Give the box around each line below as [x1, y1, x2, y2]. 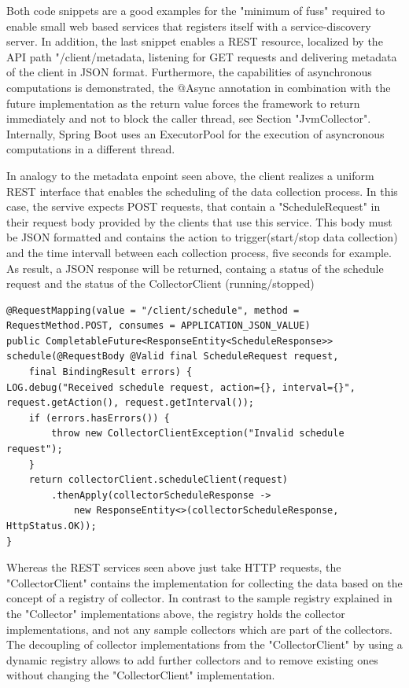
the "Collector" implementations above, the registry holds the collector [6, 605, 345, 621]
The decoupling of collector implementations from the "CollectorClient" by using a [6, 636, 403, 653]
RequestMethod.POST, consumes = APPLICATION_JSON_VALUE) [6, 320, 311, 332]
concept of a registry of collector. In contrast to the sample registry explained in [6, 590, 392, 606]
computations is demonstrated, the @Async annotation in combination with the [6, 79, 391, 95]
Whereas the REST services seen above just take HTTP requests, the [6, 559, 341, 576]
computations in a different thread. [6, 141, 175, 157]
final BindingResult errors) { [28, 366, 193, 378]
